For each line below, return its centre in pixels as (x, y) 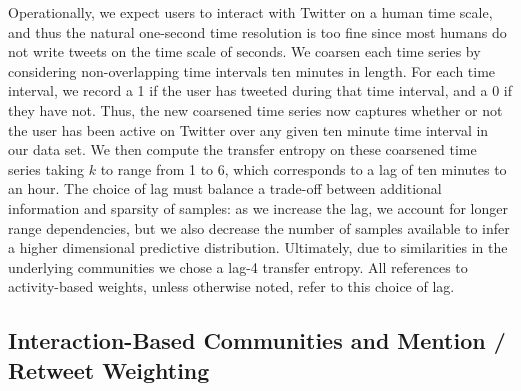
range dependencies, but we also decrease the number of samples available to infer (259, 227)
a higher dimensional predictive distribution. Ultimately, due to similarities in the (258, 247)
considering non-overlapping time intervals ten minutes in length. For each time (252, 70)
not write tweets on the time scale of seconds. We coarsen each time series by (244, 51)
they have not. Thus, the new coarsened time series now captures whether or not (255, 109)
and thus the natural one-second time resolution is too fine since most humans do (257, 31)
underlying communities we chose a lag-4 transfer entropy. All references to (238, 266)
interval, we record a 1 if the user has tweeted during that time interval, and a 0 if (260, 90)
